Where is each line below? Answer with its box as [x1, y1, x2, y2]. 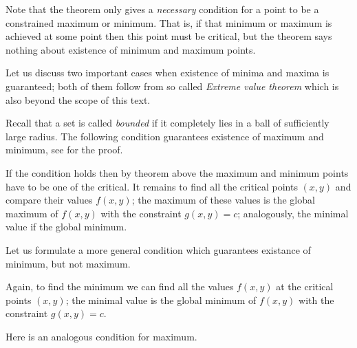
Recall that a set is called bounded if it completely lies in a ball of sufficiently [6, 116, 329, 130]
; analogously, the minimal [237, 206, 349, 220]
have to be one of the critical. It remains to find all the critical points [6, 179, 298, 193]
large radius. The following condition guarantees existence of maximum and [6, 129, 324, 143]
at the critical [276, 279, 334, 294]
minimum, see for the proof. [6, 142, 123, 157]
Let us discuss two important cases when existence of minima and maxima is [6, 65, 329, 80]
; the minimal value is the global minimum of [65, 292, 257, 307]
